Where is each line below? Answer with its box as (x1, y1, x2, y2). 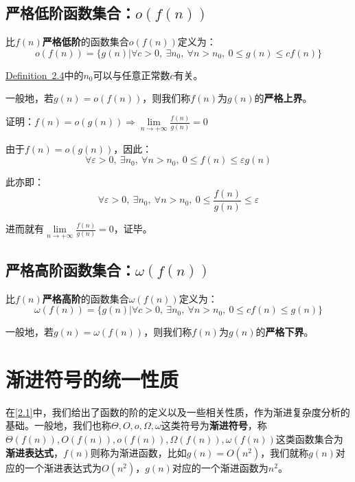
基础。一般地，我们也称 (5, 418, 111, 432)
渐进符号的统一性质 (5, 364, 179, 393)
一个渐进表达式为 (24, 460, 102, 474)
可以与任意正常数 (93, 67, 170, 82)
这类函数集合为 (275, 432, 343, 446)
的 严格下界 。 (255, 325, 314, 339)
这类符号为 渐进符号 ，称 (161, 418, 267, 432)
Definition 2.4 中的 (5, 67, 84, 82)
